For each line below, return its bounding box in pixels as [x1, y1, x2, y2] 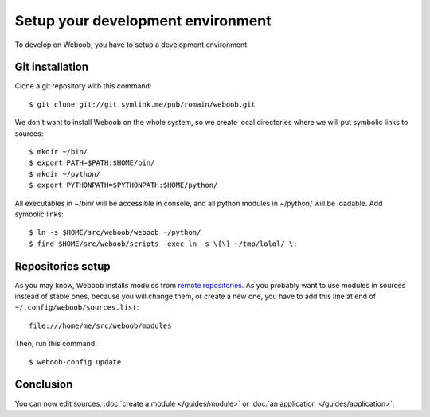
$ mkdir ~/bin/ [29, 147, 88, 157]
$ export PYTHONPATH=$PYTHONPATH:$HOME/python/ [29, 181, 218, 190]
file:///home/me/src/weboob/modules [29, 321, 172, 330]
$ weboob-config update [29, 357, 122, 366]
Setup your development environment [14, 12, 272, 29]
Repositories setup [14, 259, 111, 273]
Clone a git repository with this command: [14, 81, 152, 91]
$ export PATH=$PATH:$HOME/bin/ [29, 158, 155, 167]
